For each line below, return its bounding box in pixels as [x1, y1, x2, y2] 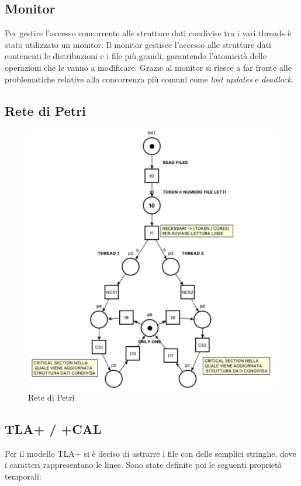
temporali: [5, 470, 41, 482]
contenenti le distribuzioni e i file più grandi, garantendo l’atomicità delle [5, 50, 267, 62]
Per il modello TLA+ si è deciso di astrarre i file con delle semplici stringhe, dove [5, 447, 296, 459]
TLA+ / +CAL [5, 419, 102, 437]
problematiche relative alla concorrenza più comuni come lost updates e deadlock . [5, 73, 293, 85]
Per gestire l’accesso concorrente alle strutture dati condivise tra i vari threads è [5, 27, 292, 39]
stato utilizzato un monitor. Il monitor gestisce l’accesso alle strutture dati [5, 38, 271, 50]
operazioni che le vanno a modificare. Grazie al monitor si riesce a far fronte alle [5, 61, 292, 73]
